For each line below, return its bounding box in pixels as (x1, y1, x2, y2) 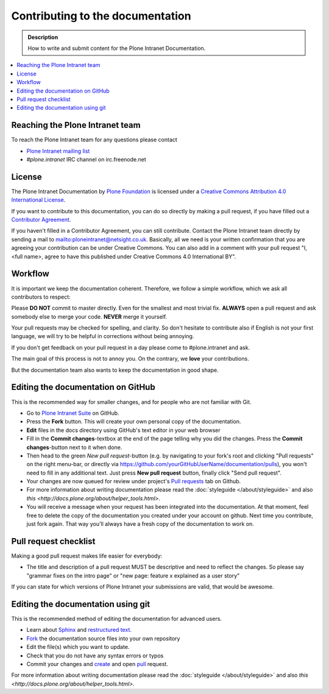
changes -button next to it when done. (26, 444, 122, 451)
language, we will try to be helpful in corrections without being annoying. (11, 333, 194, 340)
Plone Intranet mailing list (26, 147, 90, 155)
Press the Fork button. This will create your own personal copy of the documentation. (26, 418, 241, 425)
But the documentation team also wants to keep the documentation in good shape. (11, 366, 219, 374)
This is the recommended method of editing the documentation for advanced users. (11, 615, 222, 622)
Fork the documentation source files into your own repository (26, 634, 180, 642)
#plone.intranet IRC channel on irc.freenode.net (26, 155, 146, 163)
